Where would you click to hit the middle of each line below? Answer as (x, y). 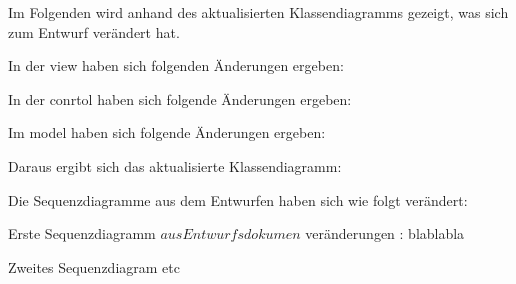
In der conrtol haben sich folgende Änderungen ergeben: (180, 98)
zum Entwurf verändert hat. (94, 31)
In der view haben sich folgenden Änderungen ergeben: (176, 65)
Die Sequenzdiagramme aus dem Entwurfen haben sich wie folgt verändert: (238, 199)
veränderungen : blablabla (385, 233)
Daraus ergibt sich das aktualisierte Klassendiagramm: (175, 165)
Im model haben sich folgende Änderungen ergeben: (167, 132)
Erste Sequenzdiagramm (82, 233)
